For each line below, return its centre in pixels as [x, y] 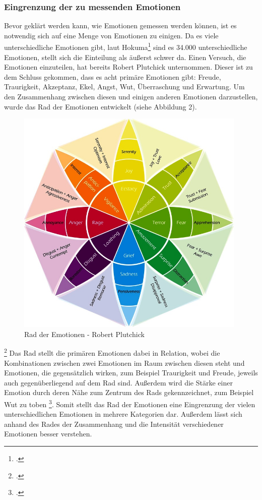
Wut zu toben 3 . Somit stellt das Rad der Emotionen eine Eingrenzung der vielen [130, 403]
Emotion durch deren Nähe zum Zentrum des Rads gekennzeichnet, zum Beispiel [129, 392]
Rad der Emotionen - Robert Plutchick [84, 334]
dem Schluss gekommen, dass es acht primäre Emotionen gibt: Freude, [113, 76]
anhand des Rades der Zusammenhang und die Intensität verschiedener [114, 424]
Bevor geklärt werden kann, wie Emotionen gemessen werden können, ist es [120, 25]
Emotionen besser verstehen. [48, 434]
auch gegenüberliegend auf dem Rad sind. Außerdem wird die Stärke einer [118, 382]
